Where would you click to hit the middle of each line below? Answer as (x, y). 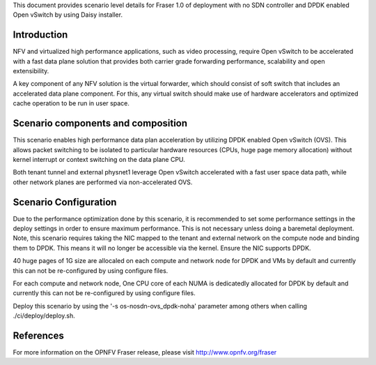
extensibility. (31, 71)
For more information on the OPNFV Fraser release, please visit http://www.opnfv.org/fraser (145, 352)
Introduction (40, 35)
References (38, 335)
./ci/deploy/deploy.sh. (44, 316)
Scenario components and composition (100, 123)
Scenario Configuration (65, 202)
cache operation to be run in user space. (71, 103)
